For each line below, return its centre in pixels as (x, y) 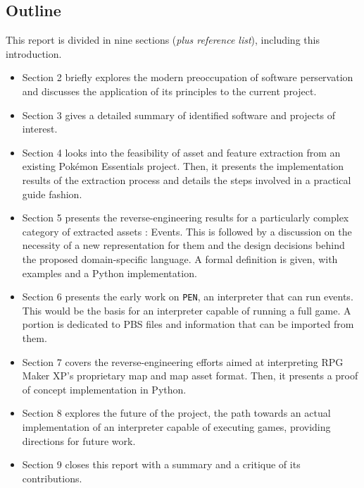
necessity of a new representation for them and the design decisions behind (183, 245)
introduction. (34, 53)
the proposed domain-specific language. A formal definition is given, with (180, 258)
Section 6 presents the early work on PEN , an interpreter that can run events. (188, 297)
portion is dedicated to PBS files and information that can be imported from (188, 324)
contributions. (52, 478)
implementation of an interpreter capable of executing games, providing (176, 426)
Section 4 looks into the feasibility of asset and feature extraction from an (181, 152)
